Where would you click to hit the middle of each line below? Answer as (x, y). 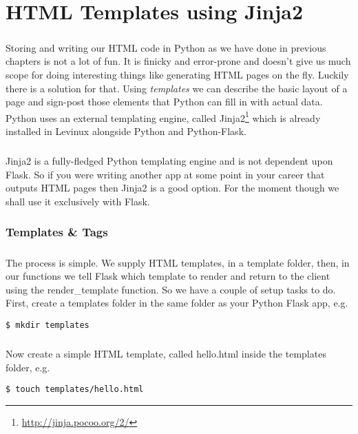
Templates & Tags (57, 232)
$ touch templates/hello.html (75, 390)
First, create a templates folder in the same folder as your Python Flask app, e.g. (177, 303)
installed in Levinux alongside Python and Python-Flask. (126, 131)
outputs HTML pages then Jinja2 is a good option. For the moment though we (172, 188)
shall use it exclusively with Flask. (78, 201)
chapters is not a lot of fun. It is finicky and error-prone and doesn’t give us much (178, 61)
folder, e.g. (28, 367)
